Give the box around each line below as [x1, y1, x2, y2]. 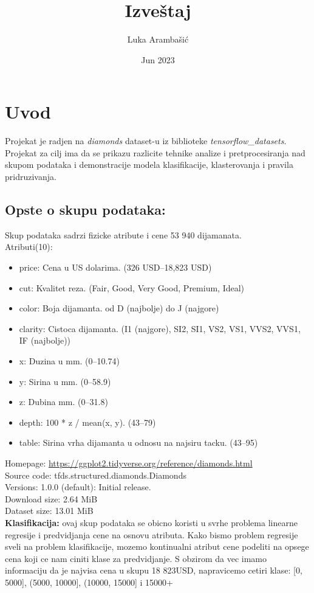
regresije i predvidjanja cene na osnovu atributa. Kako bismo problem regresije [5, 528, 298, 541]
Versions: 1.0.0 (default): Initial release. [5, 480, 151, 493]
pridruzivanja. [5, 170, 56, 183]
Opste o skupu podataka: [5, 200, 166, 219]
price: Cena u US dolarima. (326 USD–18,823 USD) [19, 261, 212, 274]
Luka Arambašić [127, 33, 189, 46]
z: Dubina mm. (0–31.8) [19, 395, 108, 408]
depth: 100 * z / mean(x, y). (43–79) [19, 415, 156, 428]
